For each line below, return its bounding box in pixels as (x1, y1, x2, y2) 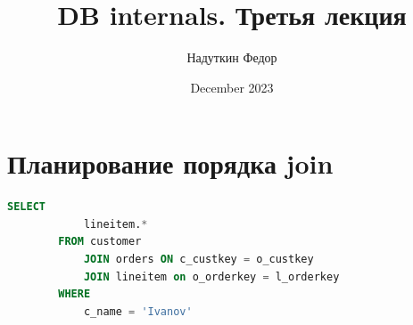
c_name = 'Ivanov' (83, 305, 193, 318)
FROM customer (58, 235, 142, 248)
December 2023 (190, 77, 274, 96)
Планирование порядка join (7, 145, 334, 182)
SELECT (7, 200, 45, 214)
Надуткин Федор (186, 48, 277, 67)
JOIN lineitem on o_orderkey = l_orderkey (83, 270, 340, 283)
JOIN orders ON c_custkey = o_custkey (83, 253, 314, 266)
